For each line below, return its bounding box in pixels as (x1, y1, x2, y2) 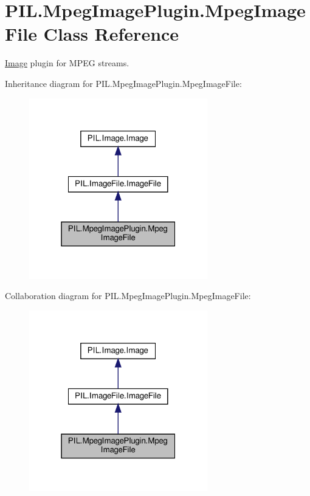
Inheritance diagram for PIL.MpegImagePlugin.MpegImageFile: (5, 77, 242, 89)
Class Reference (43, 21, 179, 46)
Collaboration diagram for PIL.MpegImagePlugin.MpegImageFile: (5, 289, 251, 302)
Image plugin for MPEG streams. (5, 57, 129, 69)
